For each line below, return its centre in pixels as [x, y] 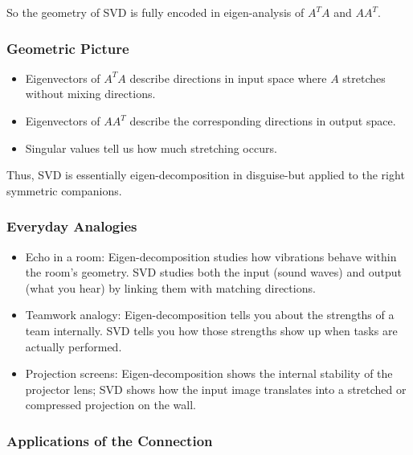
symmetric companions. [64, 190]
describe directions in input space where [228, 78]
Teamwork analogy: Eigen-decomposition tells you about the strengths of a [210, 315]
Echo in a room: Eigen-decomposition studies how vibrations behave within [211, 256]
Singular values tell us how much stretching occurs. [151, 148]
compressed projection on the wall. [110, 405]
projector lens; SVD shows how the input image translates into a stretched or [216, 389]
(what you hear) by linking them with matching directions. [170, 287]
